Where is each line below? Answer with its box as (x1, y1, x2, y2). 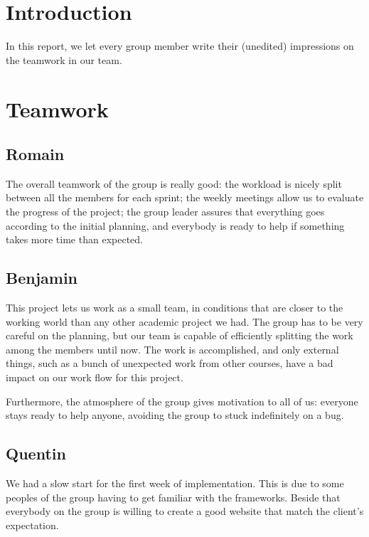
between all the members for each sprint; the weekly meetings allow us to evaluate (6, 190, 364, 205)
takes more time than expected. (6, 232, 143, 247)
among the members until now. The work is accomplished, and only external (6, 341, 339, 356)
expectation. (6, 517, 59, 532)
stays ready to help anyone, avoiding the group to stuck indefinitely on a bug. (6, 408, 344, 422)
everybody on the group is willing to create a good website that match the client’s (6, 504, 364, 519)
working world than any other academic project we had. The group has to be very (6, 314, 363, 329)
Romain (6, 143, 65, 165)
